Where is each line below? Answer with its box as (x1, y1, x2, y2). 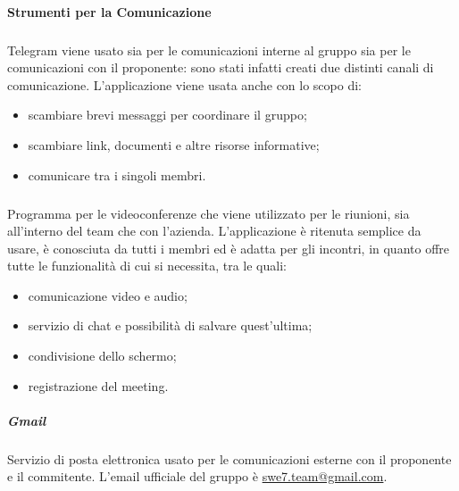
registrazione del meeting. (28, 376, 169, 395)
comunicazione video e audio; (28, 286, 188, 304)
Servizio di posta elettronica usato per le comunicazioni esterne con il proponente (7, 449, 452, 468)
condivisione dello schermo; (28, 346, 177, 365)
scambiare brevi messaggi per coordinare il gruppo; (28, 105, 307, 124)
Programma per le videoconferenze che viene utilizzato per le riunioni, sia (7, 204, 410, 222)
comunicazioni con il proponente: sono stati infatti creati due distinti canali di (7, 58, 434, 77)
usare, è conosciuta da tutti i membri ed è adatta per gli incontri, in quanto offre (7, 238, 450, 257)
